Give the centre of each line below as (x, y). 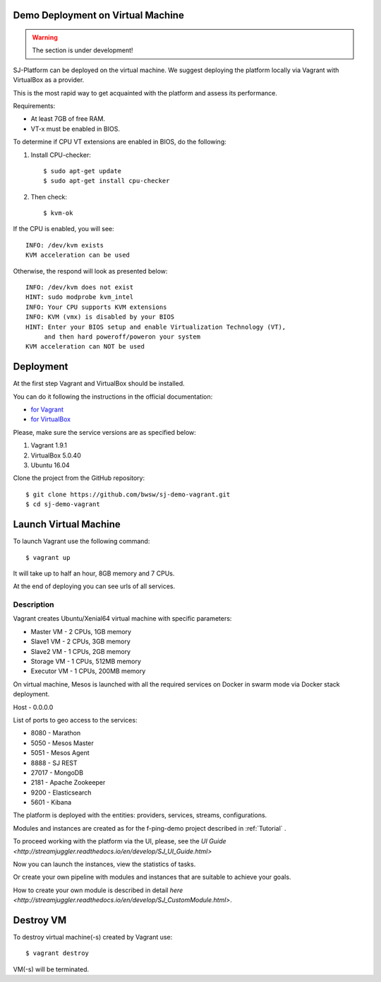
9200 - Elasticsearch (61, 793)
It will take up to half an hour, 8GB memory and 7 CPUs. (94, 573)
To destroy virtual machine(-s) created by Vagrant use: (93, 937)
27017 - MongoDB (57, 772)
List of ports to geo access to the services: (75, 720)
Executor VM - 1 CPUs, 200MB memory (88, 671)
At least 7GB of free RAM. (68, 119)
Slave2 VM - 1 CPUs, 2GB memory (80, 651)
